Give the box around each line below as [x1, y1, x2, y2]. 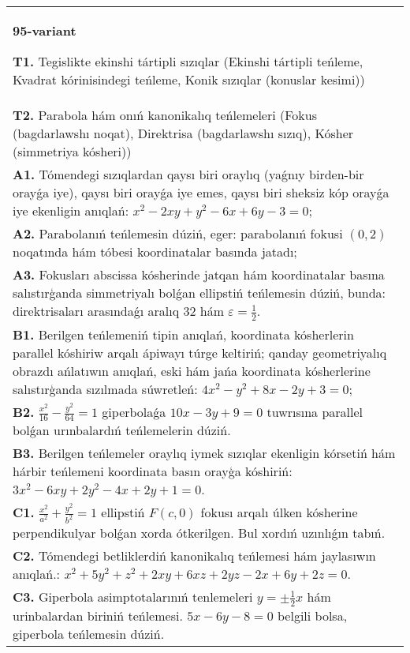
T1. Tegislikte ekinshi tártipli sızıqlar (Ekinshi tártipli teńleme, [13, 52, 363, 70]
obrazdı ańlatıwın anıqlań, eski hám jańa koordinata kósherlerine [13, 361, 371, 380]
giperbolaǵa [102, 402, 166, 421]
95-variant [13, 21, 76, 39]
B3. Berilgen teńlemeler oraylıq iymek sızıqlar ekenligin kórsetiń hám [13, 444, 396, 463]
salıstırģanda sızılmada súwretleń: [13, 379, 198, 398]
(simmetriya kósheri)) [13, 142, 132, 160]
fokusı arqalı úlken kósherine [200, 503, 358, 522]
